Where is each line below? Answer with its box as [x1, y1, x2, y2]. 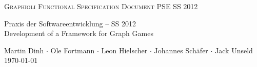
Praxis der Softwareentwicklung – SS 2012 [4, 18, 136, 28]
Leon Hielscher [101, 45, 148, 55]
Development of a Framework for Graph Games [4, 28, 153, 39]
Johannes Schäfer [154, 45, 208, 55]
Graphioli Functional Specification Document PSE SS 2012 [4, 1, 198, 11]
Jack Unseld [215, 45, 253, 55]
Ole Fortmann [50, 45, 95, 55]
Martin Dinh [4, 45, 44, 55]
